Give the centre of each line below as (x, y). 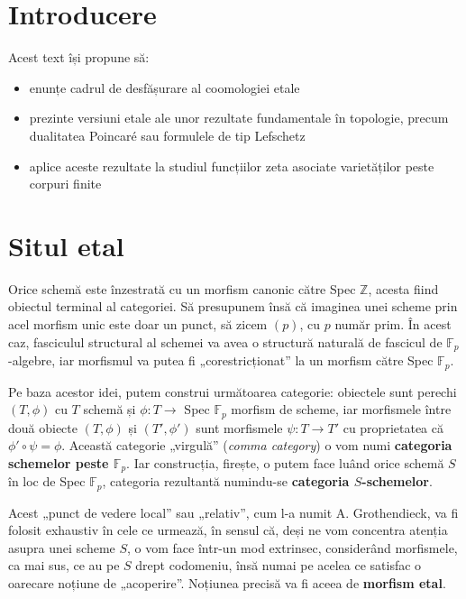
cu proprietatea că (393, 427)
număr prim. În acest (393, 324)
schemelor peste (59, 462)
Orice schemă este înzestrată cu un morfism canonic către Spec (182, 288)
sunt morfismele (239, 427)
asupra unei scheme (62, 547)
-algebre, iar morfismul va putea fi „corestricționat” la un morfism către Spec (221, 360)
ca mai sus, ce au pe (64, 565)
